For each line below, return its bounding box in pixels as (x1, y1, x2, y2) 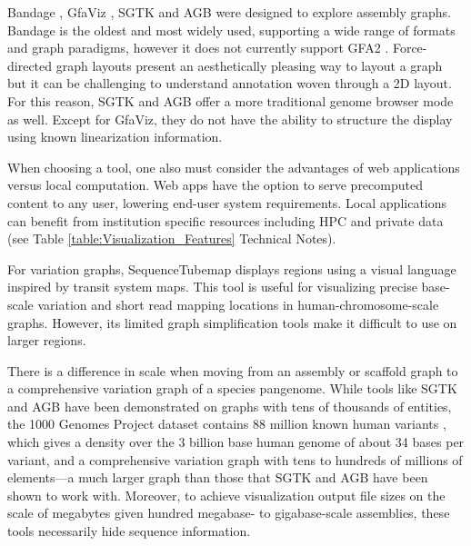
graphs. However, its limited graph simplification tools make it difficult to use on (7, 313, 457, 332)
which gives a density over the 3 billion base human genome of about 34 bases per (7, 432, 465, 452)
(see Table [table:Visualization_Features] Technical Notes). (7, 229, 336, 248)
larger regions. (7, 331, 86, 350)
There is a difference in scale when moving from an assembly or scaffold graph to (7, 361, 458, 380)
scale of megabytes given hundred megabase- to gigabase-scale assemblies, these (7, 503, 450, 522)
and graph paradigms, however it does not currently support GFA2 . (7, 38, 389, 57)
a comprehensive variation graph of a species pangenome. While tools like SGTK (7, 379, 457, 398)
